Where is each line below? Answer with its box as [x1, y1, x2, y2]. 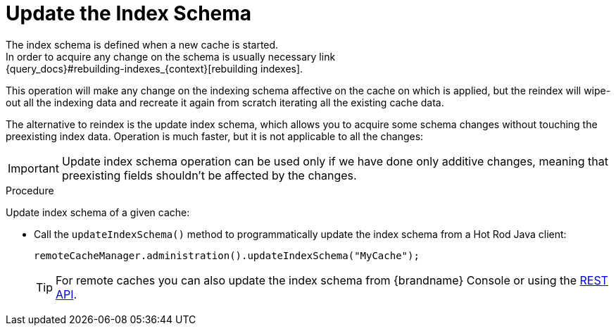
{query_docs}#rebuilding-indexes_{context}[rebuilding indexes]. [6, 62, 303, 75]
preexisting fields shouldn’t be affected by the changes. [61, 168, 357, 182]
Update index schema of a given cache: [6, 206, 190, 218]
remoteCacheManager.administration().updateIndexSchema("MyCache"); [34, 249, 420, 261]
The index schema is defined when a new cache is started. [6, 38, 279, 51]
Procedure [6, 184, 54, 196]
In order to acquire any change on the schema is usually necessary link [6, 50, 336, 63]
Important [8, 161, 59, 175]
